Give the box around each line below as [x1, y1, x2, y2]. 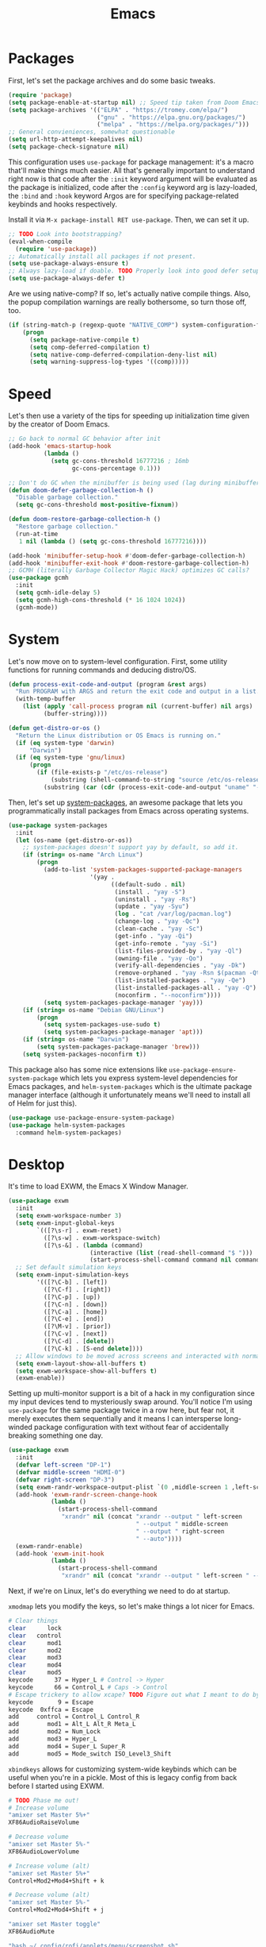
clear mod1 [8, 1639, 62, 1647]
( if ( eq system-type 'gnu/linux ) [15, 754, 126, 762]
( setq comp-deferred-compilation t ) [28, 343, 150, 351]
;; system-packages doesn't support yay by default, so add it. [22, 844, 239, 852]
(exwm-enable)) [15, 1374, 66, 1382]
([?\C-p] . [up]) [43, 1292, 101, 1301]
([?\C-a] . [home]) [43, 1308, 108, 1315]
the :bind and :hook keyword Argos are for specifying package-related [8, 191, 239, 200]
